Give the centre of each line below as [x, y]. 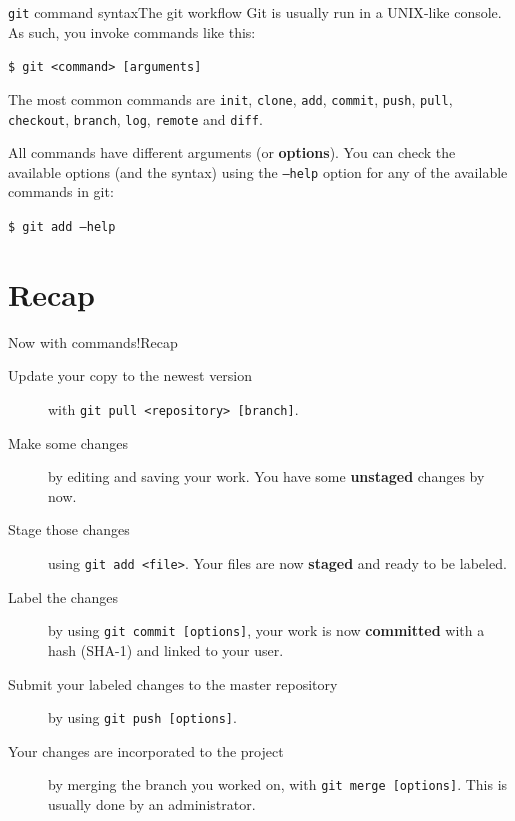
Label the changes [63, 596]
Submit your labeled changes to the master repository [173, 683]
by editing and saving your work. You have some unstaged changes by [266, 476]
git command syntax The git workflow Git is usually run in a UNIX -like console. [255, 12]
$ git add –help [62, 227]
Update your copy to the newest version [130, 375]
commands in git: [61, 191]
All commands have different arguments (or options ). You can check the [232, 152]
